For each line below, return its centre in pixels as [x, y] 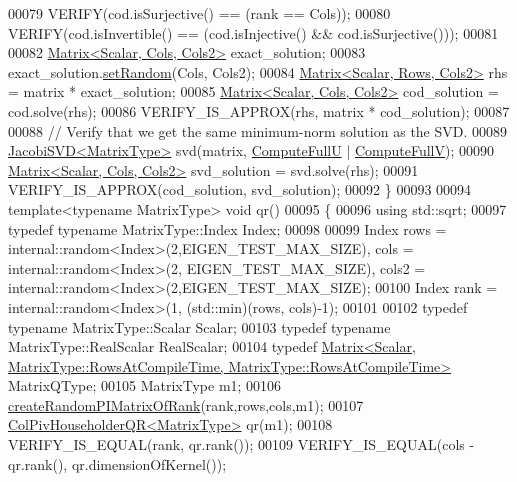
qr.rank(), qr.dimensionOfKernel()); [117, 463]
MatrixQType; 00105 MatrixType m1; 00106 [145, 385]
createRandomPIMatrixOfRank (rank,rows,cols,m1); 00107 [186, 404]
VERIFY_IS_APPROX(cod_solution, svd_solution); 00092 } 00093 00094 [240, 189]
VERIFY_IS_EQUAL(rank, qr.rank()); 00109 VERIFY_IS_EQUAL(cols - [241, 444]
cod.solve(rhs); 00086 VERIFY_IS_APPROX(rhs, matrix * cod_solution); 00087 [259, 110]
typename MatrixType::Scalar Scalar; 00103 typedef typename [199, 326]
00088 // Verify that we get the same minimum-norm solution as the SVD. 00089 [258, 130]
